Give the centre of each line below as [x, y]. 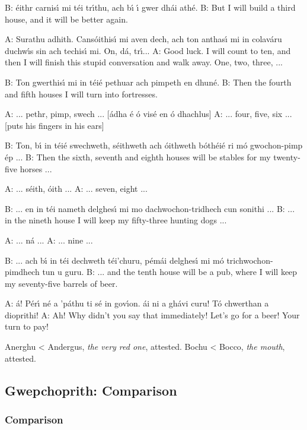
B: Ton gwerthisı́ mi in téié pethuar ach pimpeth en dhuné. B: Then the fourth [148, 82]
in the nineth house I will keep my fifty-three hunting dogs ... [116, 220]
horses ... [36, 168]
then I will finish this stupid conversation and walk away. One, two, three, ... [144, 62]
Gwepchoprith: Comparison [91, 390]
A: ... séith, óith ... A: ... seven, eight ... [76, 189]
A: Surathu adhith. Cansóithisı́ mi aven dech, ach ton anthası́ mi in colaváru [143, 39]
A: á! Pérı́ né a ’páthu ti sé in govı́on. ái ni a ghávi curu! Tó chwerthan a [137, 303]
